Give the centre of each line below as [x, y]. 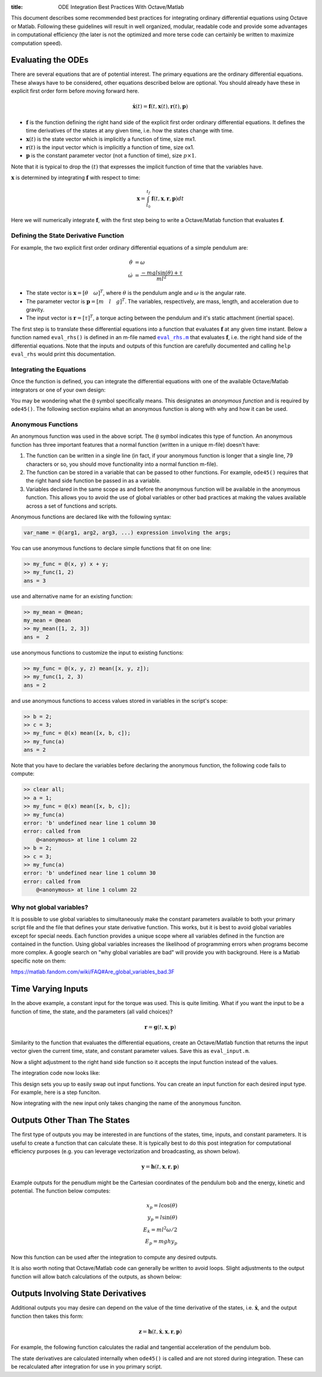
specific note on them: [39, 961]
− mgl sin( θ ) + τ [162, 273]
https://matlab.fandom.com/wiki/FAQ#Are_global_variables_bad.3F [93, 972]
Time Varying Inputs [50, 989]
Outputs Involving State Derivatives [78, 1294]
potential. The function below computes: [61, 1191]
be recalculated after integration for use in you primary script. [86, 1367]
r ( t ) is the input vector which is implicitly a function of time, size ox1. [110, 147]
